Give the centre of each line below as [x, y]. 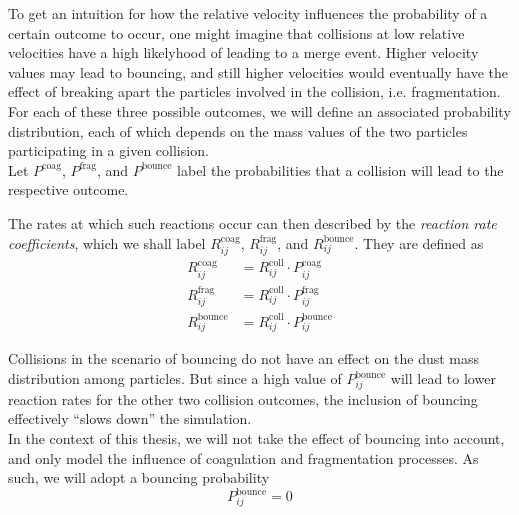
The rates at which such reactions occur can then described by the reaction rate [252, 222]
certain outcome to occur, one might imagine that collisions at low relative [236, 32]
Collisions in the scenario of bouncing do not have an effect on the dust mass [244, 358]
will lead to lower [443, 378]
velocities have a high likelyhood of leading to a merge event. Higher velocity [243, 52]
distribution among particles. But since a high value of [175, 378]
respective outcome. [68, 189]
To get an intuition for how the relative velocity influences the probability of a [248, 13]
